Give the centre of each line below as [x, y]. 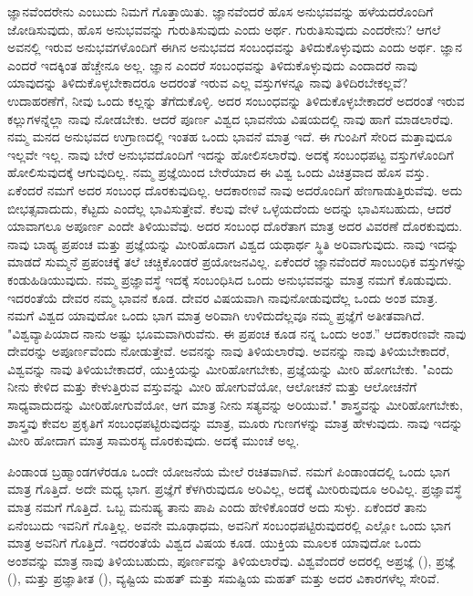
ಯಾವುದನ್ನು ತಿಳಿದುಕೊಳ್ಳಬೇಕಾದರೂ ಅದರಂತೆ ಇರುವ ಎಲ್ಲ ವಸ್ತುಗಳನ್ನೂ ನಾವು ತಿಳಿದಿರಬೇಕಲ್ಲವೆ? [208, 83]
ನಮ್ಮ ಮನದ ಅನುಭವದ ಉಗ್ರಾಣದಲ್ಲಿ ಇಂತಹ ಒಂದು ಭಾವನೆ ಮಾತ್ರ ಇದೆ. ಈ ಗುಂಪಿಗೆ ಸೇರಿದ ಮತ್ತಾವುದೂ [230, 136]
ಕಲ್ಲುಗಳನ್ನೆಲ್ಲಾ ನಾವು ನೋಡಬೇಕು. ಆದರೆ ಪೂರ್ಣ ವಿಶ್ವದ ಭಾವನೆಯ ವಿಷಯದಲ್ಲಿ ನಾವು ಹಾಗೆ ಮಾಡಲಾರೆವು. [231, 118]
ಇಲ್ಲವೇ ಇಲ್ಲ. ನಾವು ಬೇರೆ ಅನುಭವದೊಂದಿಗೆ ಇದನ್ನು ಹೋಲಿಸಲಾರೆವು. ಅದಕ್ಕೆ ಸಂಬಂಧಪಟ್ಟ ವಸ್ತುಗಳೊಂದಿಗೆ [231, 154]
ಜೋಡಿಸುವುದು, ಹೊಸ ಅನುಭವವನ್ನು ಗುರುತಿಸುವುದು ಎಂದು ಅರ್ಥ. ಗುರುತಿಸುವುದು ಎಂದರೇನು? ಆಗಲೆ [224, 29]
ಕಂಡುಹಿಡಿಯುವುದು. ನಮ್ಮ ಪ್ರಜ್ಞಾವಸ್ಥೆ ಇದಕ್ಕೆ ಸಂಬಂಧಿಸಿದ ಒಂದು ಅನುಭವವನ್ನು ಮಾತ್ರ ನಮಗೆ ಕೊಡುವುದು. [230, 279]
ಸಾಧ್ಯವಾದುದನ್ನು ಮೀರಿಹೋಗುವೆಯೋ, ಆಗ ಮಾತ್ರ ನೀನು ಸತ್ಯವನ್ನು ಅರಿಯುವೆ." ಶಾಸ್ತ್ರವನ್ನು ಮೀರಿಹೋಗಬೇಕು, [235, 405]
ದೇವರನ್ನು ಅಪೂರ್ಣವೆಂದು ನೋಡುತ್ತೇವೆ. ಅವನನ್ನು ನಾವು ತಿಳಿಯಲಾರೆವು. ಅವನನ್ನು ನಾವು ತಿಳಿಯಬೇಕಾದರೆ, [229, 351]
